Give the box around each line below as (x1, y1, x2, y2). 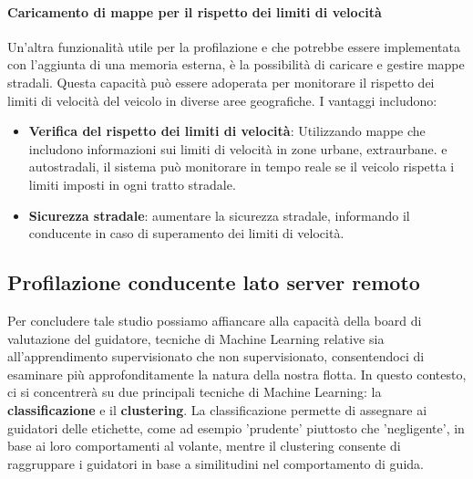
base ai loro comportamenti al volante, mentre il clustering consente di (7, 436, 401, 455)
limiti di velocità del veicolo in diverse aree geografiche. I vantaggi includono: (7, 90, 437, 109)
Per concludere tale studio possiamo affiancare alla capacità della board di (7, 310, 422, 329)
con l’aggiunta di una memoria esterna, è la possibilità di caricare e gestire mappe (7, 55, 465, 74)
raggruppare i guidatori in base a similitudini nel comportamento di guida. (7, 453, 424, 473)
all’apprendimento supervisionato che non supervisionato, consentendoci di (7, 347, 425, 366)
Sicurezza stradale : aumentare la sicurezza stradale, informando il (28, 205, 410, 224)
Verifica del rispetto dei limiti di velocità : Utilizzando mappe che (28, 121, 426, 141)
